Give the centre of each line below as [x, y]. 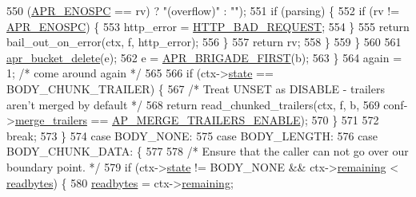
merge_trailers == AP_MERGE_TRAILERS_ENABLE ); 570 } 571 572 [197, 120]
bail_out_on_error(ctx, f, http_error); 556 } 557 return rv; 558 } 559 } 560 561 [204, 42]
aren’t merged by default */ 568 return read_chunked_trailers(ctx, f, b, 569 [193, 104]
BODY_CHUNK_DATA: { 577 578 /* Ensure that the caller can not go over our [208, 151]
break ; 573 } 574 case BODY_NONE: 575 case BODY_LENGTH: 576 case [192, 135]
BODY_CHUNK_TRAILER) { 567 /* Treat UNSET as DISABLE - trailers [196, 88]
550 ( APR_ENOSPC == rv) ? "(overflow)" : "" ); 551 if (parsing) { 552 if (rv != [203, 10]
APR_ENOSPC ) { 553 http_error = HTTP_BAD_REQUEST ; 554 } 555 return [208, 26]
